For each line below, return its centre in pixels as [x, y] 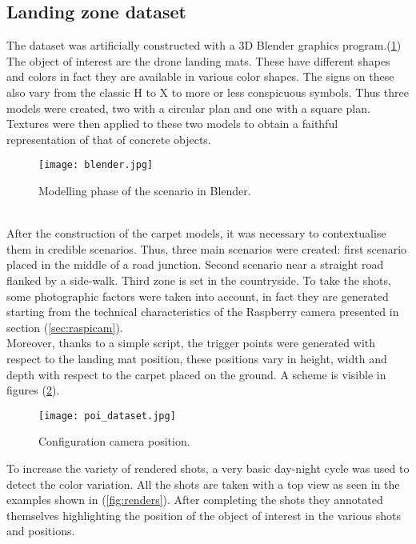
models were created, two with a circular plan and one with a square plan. [188, 108]
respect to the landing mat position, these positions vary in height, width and [197, 358]
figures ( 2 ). [33, 390]
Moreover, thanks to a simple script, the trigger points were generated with [191, 343]
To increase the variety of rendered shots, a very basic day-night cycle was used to [208, 468]
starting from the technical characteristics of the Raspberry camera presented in [203, 312]
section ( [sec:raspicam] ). [65, 327]
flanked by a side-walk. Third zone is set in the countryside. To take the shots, [199, 280]
